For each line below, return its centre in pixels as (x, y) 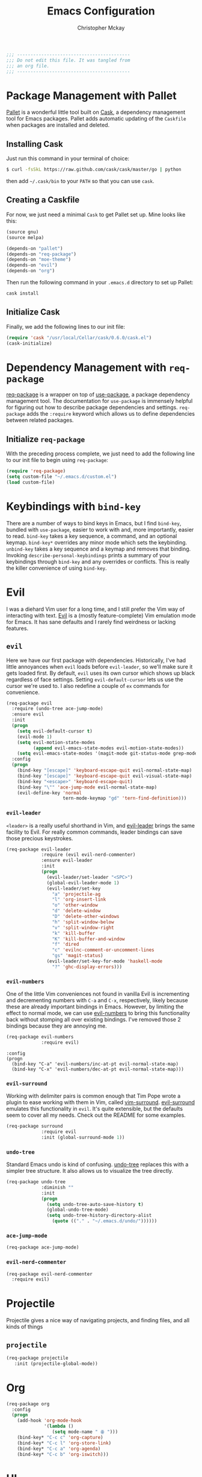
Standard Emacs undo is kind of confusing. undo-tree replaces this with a (97, 1164)
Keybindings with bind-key (74, 507)
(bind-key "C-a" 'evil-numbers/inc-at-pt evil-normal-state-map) (95, 1064)
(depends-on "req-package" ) (41, 254)
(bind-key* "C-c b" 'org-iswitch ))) (63, 1454)
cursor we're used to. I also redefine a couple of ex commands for (88, 685)
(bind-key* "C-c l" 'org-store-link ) (64, 1443)
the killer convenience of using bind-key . (57, 568)
